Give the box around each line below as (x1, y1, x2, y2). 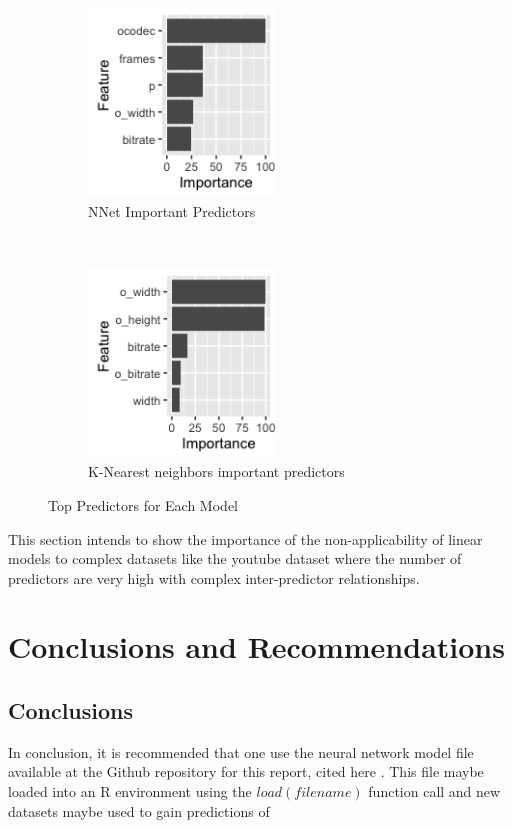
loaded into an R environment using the (8, 781, 252, 802)
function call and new (368, 781, 501, 802)
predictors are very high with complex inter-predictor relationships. (8, 567, 420, 588)
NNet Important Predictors (88, 200, 256, 221)
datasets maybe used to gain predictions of (8, 800, 270, 821)
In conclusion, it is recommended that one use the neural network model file (8, 741, 474, 762)
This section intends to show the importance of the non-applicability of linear (8, 528, 483, 549)
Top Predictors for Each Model (48, 494, 238, 515)
